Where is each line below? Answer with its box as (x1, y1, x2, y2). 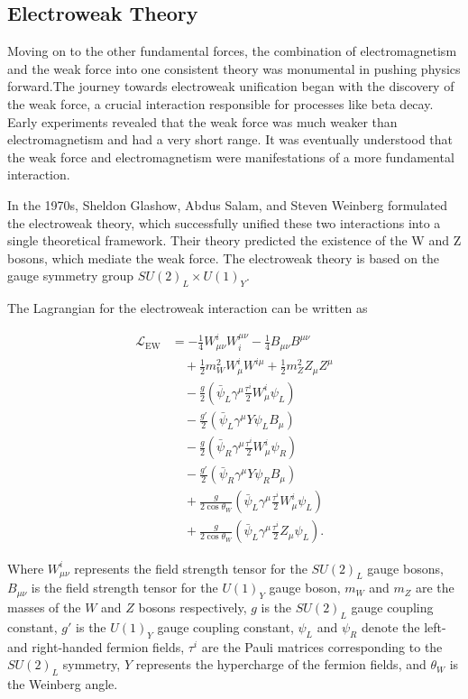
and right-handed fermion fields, (7, 637, 185, 656)
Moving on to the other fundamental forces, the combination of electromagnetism (7, 41, 457, 60)
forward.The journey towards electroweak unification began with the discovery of (7, 77, 454, 96)
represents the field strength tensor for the (74, 558, 307, 577)
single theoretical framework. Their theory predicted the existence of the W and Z (7, 231, 462, 250)
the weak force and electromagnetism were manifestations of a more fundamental (7, 147, 454, 166)
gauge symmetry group (7, 266, 134, 285)
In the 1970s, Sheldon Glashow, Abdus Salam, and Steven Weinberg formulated (7, 195, 448, 214)
